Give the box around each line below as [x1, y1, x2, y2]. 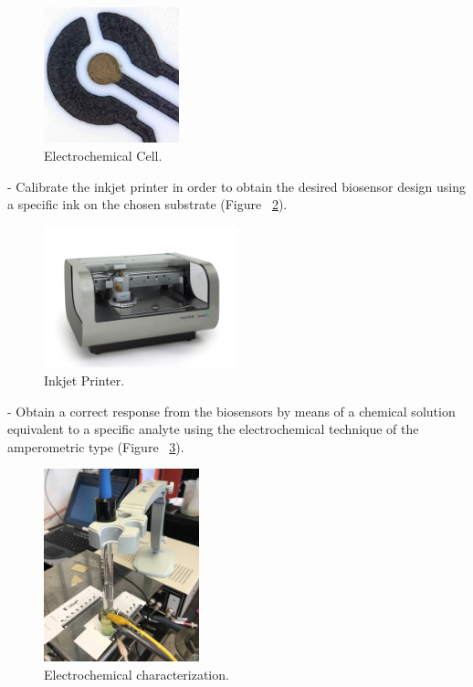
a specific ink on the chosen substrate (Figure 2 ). [7, 195, 288, 214]
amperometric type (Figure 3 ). [7, 437, 184, 456]
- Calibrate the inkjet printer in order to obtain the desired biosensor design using [7, 176, 466, 196]
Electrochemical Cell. [44, 145, 163, 164]
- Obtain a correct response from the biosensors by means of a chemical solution [7, 401, 456, 420]
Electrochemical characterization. [44, 664, 229, 683]
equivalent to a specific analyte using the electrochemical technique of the [7, 419, 419, 439]
